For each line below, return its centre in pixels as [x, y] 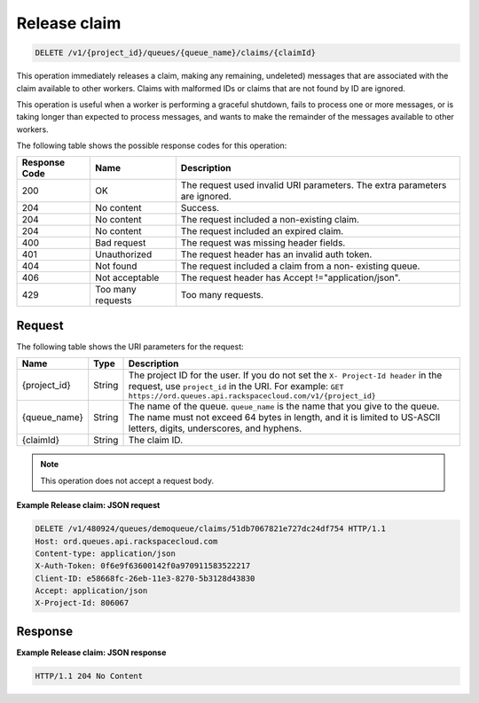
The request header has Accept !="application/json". [291, 277]
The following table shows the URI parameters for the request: [130, 347]
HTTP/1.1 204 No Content [89, 676]
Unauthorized [123, 254]
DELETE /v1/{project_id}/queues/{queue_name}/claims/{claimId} [176, 53]
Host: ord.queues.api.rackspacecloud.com [126, 541]
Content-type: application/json [106, 553]
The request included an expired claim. [262, 231]
